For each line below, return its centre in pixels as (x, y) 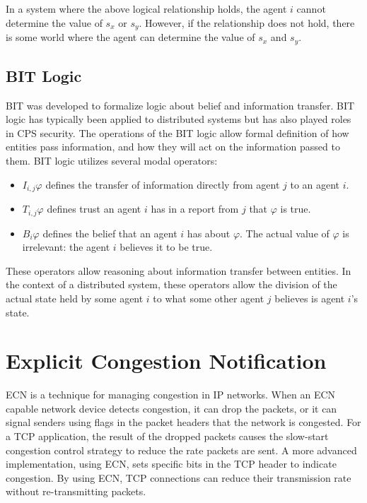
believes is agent (310, 298)
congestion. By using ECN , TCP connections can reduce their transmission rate (179, 477)
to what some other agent (209, 298)
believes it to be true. (166, 247)
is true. (296, 209)
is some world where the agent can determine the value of (130, 37)
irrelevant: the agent (66, 247)
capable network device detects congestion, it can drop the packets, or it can (171, 408)
